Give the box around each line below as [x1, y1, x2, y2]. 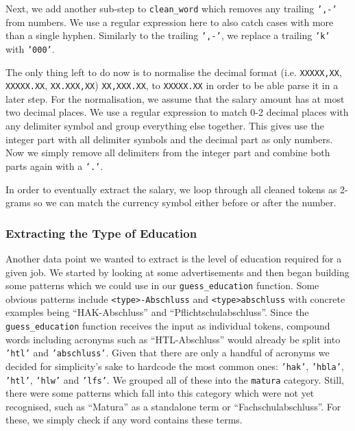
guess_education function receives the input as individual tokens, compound [5, 319, 330, 332]
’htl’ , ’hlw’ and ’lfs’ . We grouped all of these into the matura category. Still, [5, 372, 344, 386]
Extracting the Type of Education [5, 224, 197, 241]
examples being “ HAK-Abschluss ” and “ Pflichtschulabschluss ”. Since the [5, 305, 309, 319]
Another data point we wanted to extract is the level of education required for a [5, 251, 342, 265]
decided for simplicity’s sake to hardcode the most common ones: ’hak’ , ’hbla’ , [5, 358, 344, 373]
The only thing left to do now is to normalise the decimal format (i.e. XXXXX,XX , [5, 64, 342, 79]
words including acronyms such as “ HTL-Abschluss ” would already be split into [5, 332, 341, 346]
